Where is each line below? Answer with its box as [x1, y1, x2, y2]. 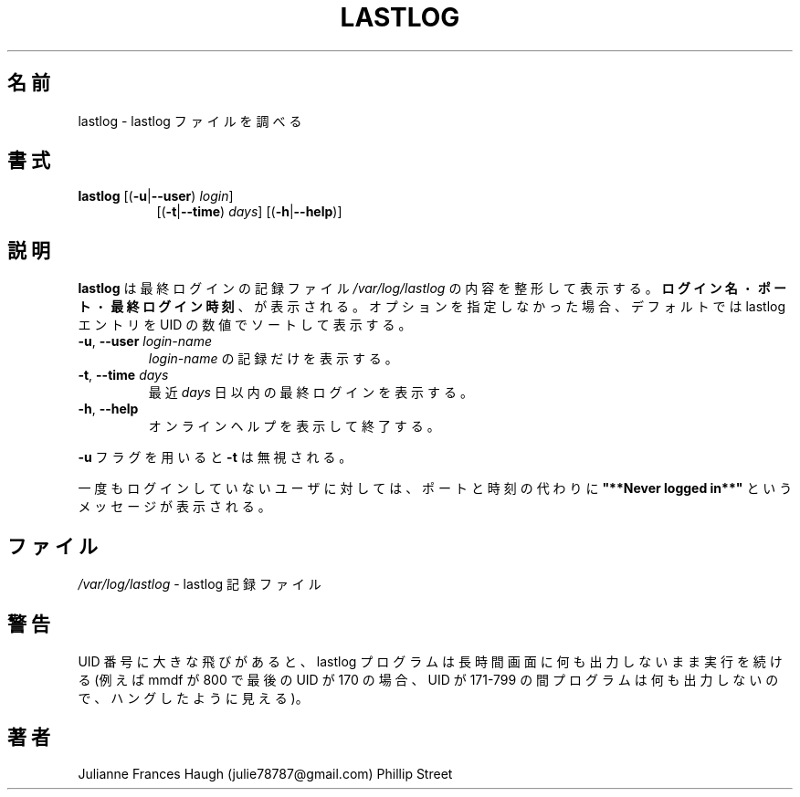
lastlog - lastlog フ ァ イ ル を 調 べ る [78, 112, 302, 129]
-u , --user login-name [78, 333, 212, 350]
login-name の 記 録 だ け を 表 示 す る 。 [148, 351, 398, 367]
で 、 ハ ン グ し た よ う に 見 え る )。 [78, 689, 309, 706]
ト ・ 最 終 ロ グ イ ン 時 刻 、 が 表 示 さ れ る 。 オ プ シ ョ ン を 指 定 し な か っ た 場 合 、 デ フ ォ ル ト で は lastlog [78, 299, 786, 315]
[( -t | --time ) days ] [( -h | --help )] [156, 204, 342, 220]
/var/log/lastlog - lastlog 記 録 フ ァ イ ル [78, 576, 321, 593]
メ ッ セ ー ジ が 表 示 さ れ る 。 [78, 498, 271, 515]
